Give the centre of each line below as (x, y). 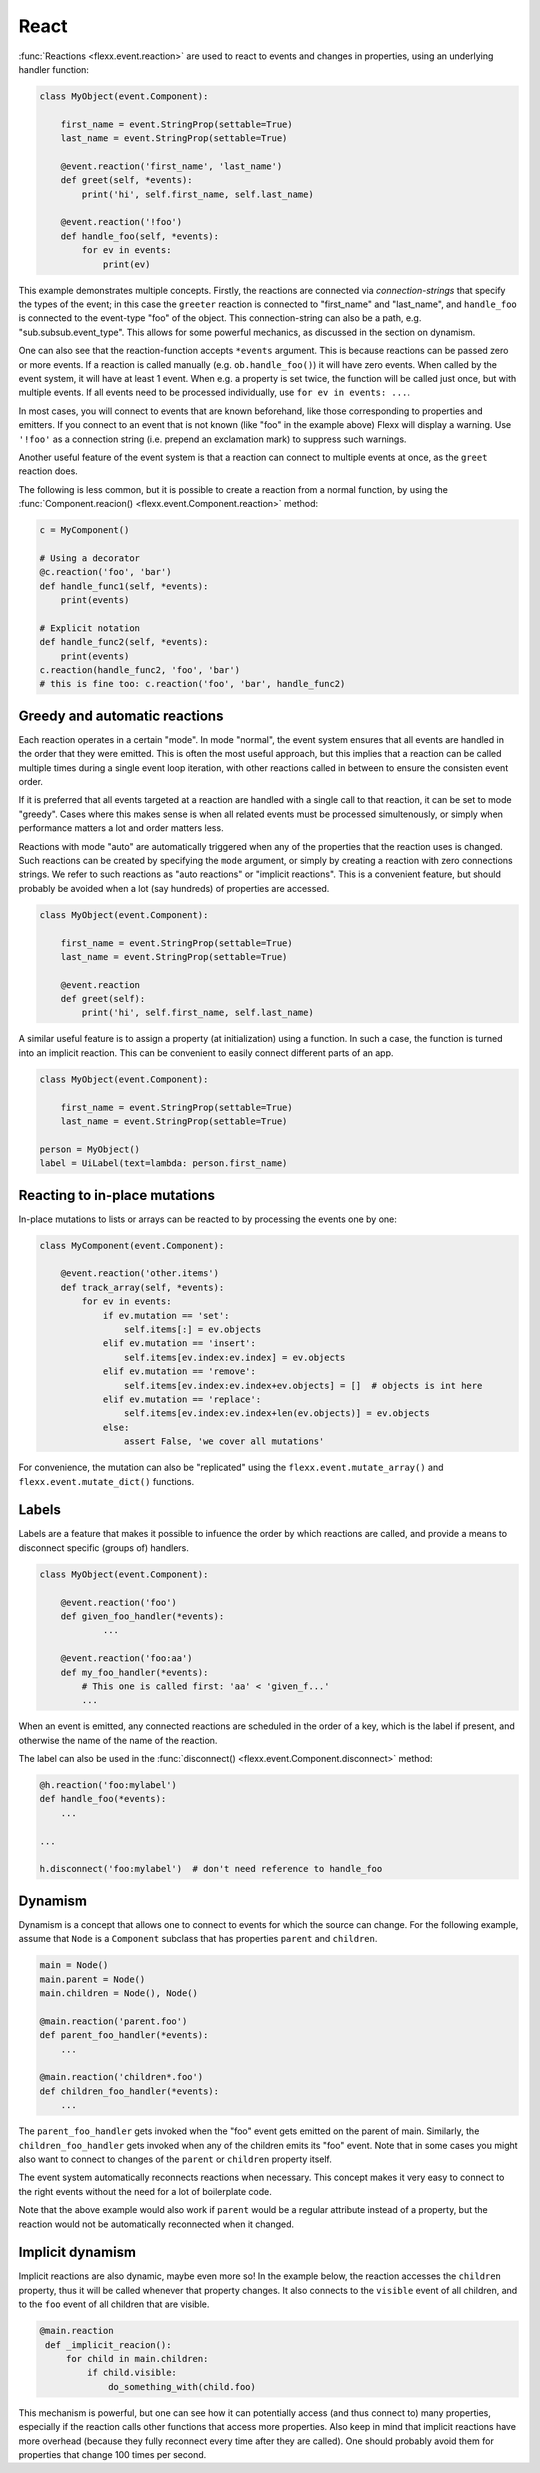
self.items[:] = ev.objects (192, 1329)
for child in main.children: (137, 2358)
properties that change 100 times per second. (112, 2454)
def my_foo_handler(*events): (134, 1672)
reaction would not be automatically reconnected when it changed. (156, 2224)
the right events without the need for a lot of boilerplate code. (145, 2191)
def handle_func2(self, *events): (124, 642)
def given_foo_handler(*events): (142, 1616)
